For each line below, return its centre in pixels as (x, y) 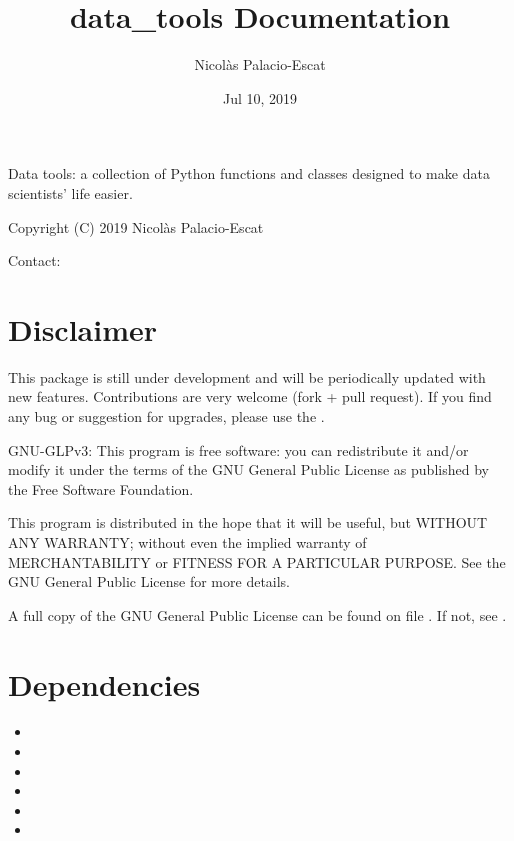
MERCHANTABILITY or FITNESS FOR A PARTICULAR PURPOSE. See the (257, 561)
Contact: (34, 260)
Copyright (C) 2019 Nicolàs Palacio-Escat (136, 226)
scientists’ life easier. (70, 192)
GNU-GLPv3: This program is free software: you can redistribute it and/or (238, 449)
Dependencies (104, 683)
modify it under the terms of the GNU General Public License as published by (248, 469)
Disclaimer (83, 328)
